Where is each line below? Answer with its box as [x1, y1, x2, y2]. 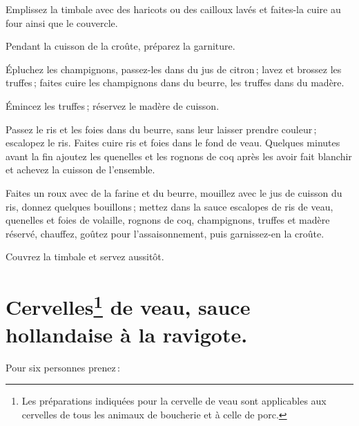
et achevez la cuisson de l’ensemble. [6, 162, 155, 177]
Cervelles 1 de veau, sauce [6, 290, 251, 321]
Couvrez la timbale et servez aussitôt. [6, 249, 164, 264]
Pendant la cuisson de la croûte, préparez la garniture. [6, 39, 235, 53]
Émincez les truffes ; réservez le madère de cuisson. [6, 98, 220, 113]
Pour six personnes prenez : [6, 360, 120, 374]
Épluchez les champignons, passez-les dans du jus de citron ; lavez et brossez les [6, 61, 342, 76]
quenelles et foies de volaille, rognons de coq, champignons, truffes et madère [6, 213, 330, 227]
